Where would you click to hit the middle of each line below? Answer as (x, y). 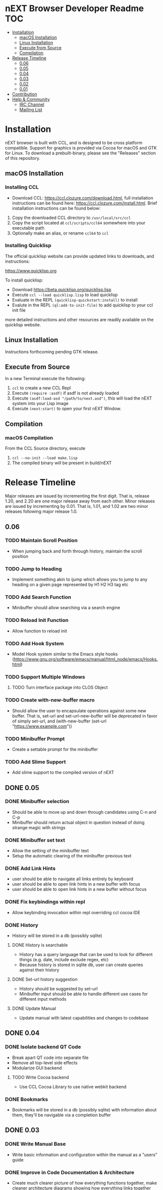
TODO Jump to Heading (33, 569)
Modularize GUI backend (37, 1068)
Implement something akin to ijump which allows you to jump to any (80, 579)
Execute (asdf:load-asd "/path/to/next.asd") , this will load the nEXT (82, 398)
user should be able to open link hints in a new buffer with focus (76, 884)
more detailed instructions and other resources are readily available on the (79, 319)
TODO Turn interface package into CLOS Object (60, 687)
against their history (39, 970)
